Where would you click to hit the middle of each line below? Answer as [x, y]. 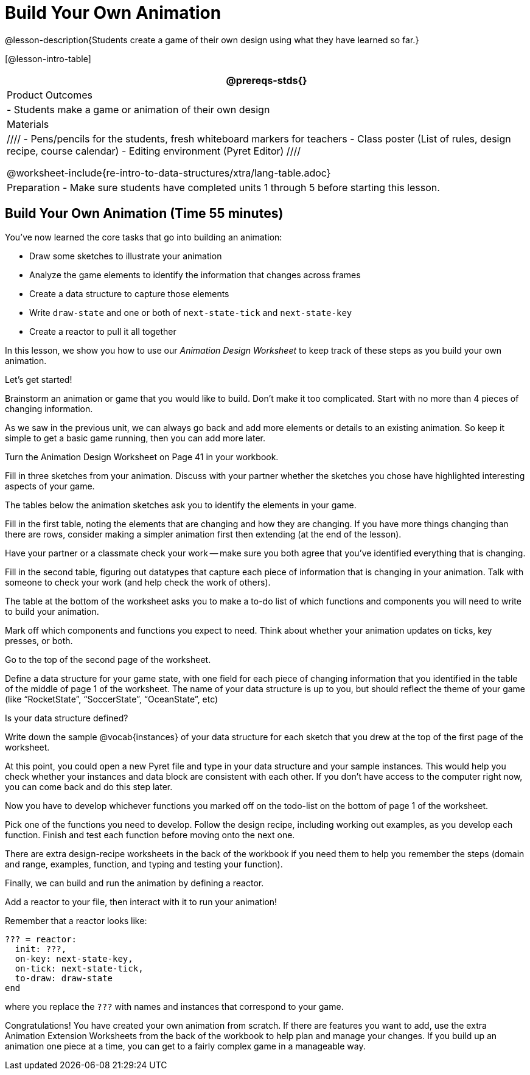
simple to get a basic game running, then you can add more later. [135, 438]
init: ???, [41, 949]
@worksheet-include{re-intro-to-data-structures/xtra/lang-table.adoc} [169, 173]
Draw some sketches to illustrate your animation [126, 256]
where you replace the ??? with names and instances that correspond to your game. [174, 1006]
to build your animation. [52, 611]
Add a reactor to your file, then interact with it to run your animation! [141, 902]
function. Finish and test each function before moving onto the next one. [150, 835]
